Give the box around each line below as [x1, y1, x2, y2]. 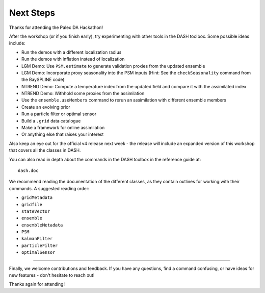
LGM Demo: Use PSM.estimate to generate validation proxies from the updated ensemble [21, 63, 206, 69]
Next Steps [9, 7, 55, 18]
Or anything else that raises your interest [21, 131, 104, 137]
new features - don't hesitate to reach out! [9, 272, 95, 278]
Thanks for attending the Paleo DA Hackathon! [9, 24, 103, 30]
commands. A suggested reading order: [9, 185, 90, 191]
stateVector [21, 208, 50, 214]
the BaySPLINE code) [21, 76, 65, 83]
